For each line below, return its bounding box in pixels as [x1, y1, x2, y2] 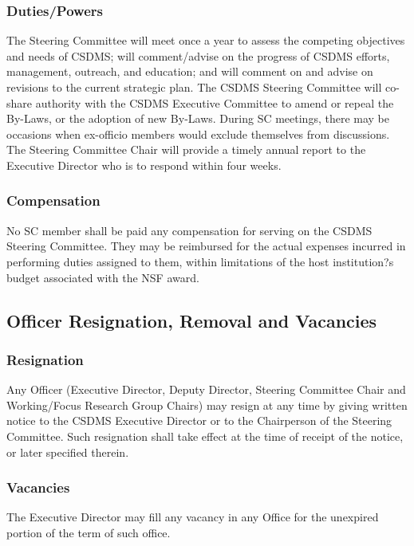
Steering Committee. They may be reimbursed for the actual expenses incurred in [6, 238, 406, 254]
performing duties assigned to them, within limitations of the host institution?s [6, 253, 394, 269]
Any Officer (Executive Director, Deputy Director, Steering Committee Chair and [6, 381, 406, 398]
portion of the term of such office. [6, 524, 171, 540]
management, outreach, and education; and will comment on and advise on [6, 63, 373, 80]
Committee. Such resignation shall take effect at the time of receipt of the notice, [6, 427, 404, 444]
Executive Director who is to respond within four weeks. [6, 156, 282, 173]
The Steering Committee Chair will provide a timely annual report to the [6, 141, 366, 158]
